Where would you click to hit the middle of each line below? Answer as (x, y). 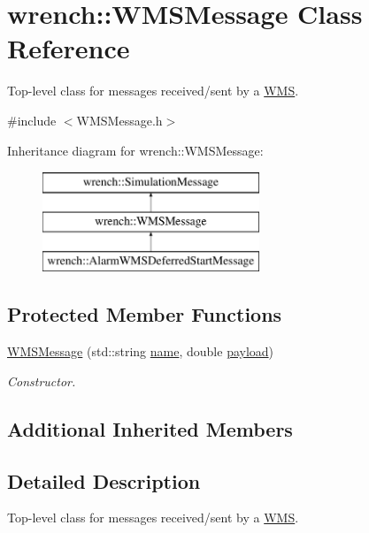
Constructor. (42, 381)
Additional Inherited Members (150, 428)
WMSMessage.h (119, 120)
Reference (69, 48)
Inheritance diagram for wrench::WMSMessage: (135, 150)
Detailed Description (104, 480)
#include (32, 120)
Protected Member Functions (145, 314)
